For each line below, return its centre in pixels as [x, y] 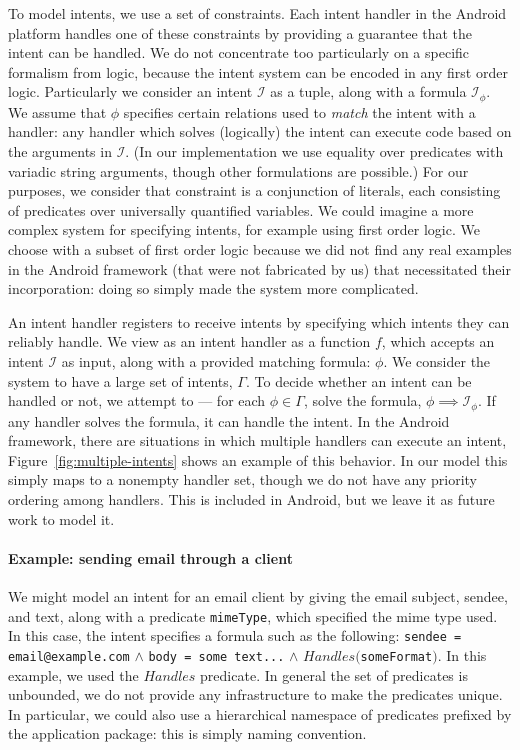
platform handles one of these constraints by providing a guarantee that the [240, 32]
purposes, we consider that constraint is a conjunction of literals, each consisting [254, 190]
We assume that [57, 111]
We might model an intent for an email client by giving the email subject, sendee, [258, 595]
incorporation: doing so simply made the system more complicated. [213, 288]
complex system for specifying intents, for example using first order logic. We [244, 229]
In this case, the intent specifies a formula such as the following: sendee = [235, 635]
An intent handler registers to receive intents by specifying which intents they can [259, 321]
